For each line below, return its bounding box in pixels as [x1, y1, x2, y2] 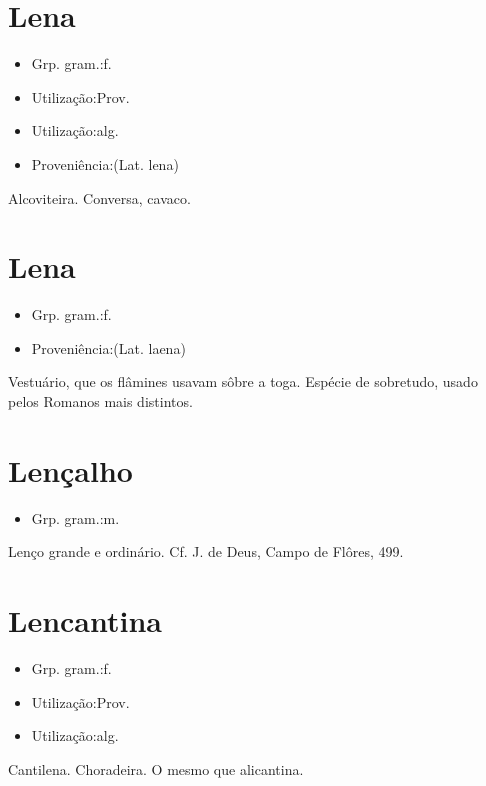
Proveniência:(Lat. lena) [31, 153, 179, 174]
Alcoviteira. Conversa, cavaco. [8, 187, 191, 208]
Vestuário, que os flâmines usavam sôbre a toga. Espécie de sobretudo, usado [8, 371, 478, 392]
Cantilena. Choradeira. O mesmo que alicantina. [8, 758, 304, 779]
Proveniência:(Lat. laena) [31, 337, 186, 358]
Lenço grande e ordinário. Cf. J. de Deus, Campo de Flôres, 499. [8, 541, 404, 562]
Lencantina [8, 600, 162, 641]
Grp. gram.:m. [31, 507, 120, 528]
